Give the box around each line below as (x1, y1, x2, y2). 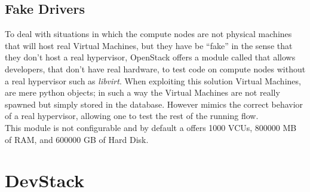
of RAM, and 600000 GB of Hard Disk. (5, 133, 149, 145)
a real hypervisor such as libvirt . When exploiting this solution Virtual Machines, (5, 74, 301, 87)
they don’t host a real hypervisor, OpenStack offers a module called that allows (5, 51, 296, 63)
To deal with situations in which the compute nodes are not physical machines (5, 28, 292, 40)
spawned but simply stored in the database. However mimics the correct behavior (5, 97, 303, 110)
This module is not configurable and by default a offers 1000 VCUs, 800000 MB (5, 121, 297, 133)
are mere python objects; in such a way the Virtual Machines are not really (5, 86, 280, 99)
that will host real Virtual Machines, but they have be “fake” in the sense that (5, 39, 293, 51)
